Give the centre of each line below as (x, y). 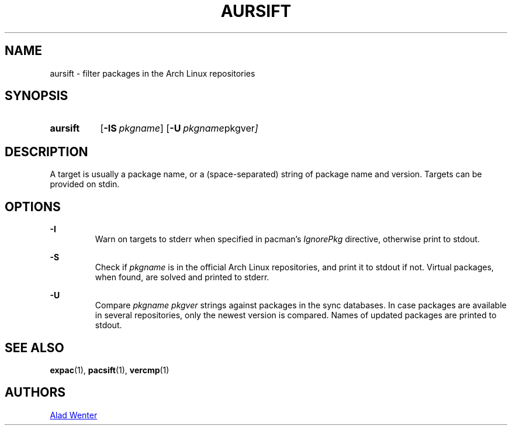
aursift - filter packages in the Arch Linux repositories (153, 73)
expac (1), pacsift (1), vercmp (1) (110, 370)
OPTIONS (33, 207)
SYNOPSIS (37, 96)
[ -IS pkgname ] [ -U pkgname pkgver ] (179, 128)
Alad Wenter (74, 415)
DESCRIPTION (46, 152)
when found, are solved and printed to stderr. (182, 277)
